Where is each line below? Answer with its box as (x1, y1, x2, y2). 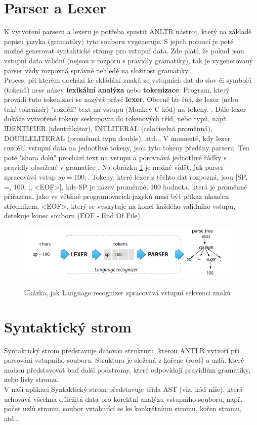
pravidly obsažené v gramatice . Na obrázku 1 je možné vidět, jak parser (4, 162, 224, 172)
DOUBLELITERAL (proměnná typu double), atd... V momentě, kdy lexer (4, 133, 231, 143)
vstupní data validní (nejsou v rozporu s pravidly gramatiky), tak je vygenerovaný (4, 55, 253, 65)
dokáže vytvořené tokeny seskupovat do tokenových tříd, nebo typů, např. (4, 113, 228, 124)
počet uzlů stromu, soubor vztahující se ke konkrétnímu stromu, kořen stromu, (4, 403, 242, 414)
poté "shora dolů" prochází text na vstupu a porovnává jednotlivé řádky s (4, 152, 226, 162)
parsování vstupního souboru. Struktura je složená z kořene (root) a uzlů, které (4, 355, 244, 365)
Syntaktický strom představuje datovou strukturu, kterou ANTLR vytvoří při (4, 345, 240, 355)
